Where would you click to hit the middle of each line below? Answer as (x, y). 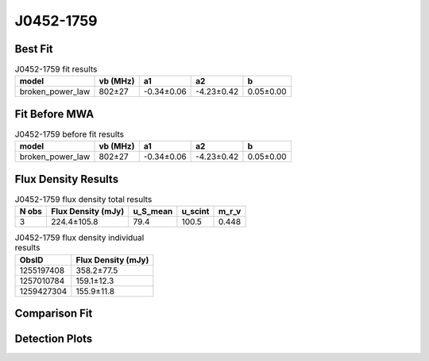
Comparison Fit (54, 314)
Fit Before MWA (54, 114)
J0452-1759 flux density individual (79, 238)
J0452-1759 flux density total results (83, 200)
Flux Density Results (67, 179)
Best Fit (34, 49)
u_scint (195, 212)
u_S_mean (153, 212)
